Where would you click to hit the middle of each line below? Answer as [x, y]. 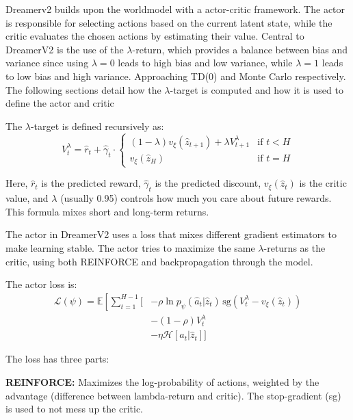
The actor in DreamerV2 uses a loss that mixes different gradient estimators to [171, 234]
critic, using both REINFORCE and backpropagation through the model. [159, 261]
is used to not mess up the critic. [74, 409]
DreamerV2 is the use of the [65, 49]
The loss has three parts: [57, 359]
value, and [27, 198]
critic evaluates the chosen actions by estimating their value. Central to [155, 36]
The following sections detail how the [83, 89]
